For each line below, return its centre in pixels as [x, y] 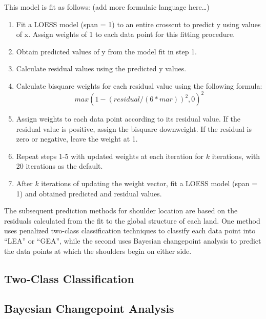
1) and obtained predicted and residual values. [89, 193]
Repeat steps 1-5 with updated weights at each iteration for [110, 156]
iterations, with [236, 156]
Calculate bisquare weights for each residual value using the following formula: [139, 85]
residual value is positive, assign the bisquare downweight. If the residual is [134, 128]
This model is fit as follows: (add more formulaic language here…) [107, 7]
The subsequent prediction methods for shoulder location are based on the [121, 211]
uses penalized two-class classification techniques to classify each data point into [130, 231]
